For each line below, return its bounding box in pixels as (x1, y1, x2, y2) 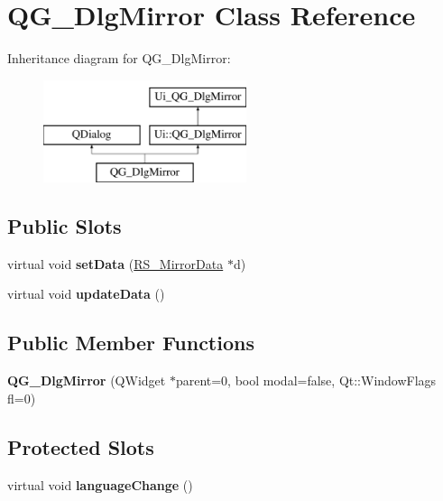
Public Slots (7, 212, 122, 240)
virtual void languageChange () (7, 475, 193, 494)
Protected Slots (7, 432, 154, 460)
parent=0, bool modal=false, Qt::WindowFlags (175, 371, 437, 390)
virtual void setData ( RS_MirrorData (7, 254, 224, 273)
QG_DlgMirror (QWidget (7, 371, 166, 390)
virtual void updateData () (7, 284, 165, 303)
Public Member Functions (7, 329, 254, 357)
